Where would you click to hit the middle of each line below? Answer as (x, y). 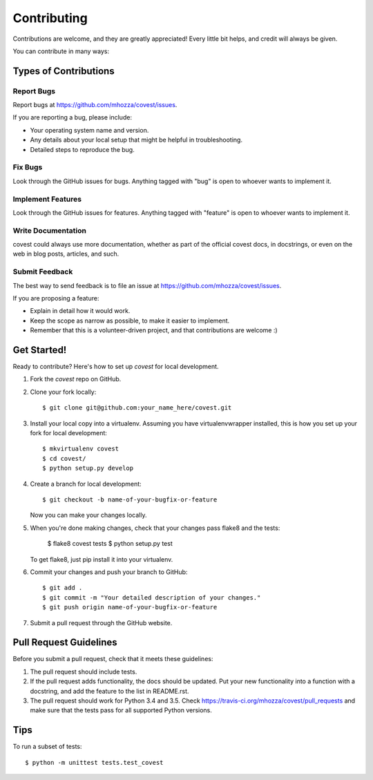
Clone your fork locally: (63, 392)
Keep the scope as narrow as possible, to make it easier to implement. (130, 321)
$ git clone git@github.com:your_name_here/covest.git (137, 408)
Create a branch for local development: (86, 484)
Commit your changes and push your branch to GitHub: (109, 572)
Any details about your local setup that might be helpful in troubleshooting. (136, 140)
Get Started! (40, 350)
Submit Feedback (43, 272)
